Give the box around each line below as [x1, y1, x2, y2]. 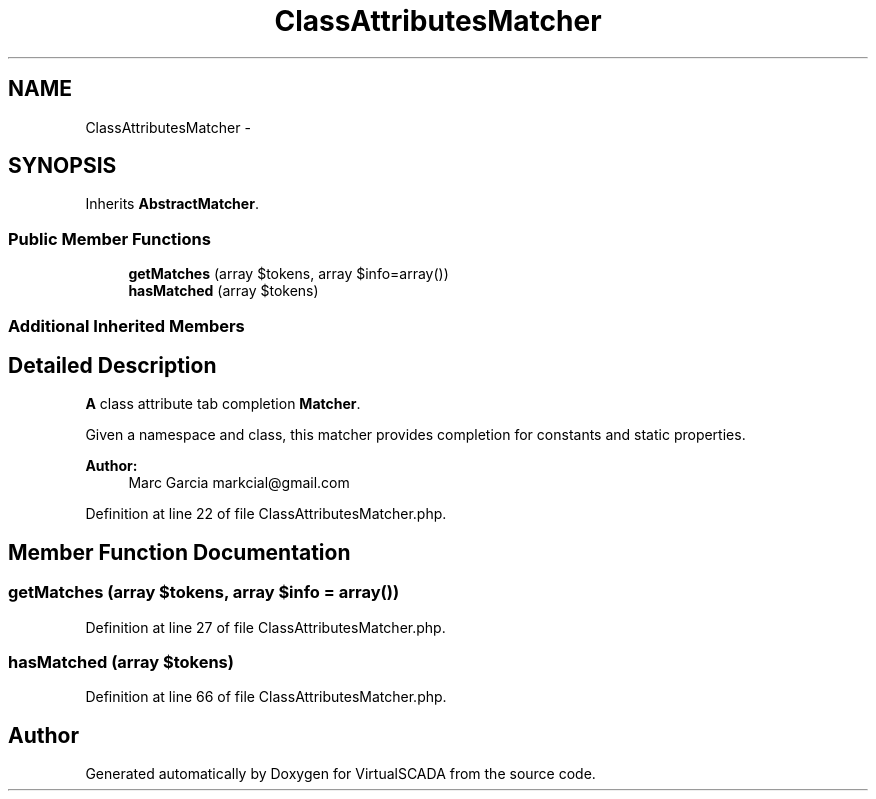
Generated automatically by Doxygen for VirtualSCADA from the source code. [85, 765, 596, 783]
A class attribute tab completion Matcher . [85, 395, 361, 413]
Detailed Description [8, 352, 217, 378]
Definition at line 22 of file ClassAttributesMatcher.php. [85, 505, 447, 523]
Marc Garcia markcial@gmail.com [128, 474, 350, 492]
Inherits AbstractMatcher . [85, 195, 259, 213]
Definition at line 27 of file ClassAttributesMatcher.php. [85, 618, 446, 636]
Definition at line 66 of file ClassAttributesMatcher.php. [85, 688, 447, 706]
